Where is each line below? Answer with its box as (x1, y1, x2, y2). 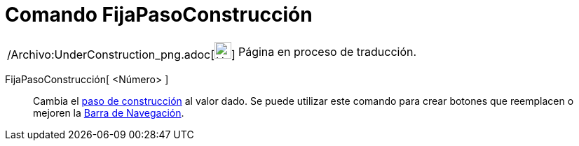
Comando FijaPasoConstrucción (5, 3, 313, 27)
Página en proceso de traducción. (238, 44, 417, 59)
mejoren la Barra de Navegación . (33, 106, 184, 119)
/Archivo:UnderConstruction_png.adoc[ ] (7, 47, 236, 61)
